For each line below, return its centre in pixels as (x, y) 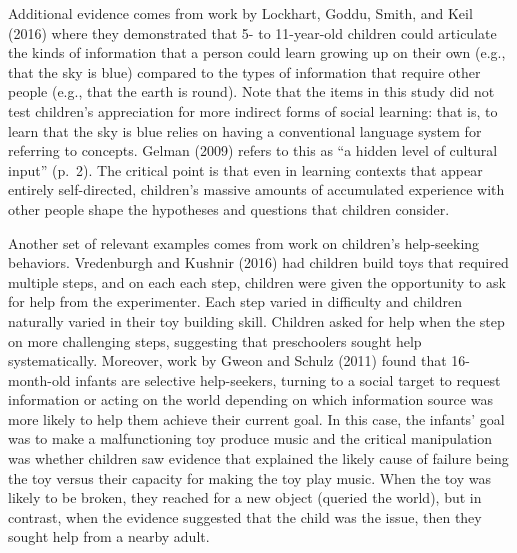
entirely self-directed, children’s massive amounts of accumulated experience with (256, 189)
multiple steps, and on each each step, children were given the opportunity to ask (257, 281)
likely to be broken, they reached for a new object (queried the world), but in (245, 497)
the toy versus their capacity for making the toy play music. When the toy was (249, 477)
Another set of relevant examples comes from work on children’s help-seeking (244, 242)
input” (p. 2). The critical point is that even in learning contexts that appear (245, 169)
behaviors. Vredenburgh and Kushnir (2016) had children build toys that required (258, 262)
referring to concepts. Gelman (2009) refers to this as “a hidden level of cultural (253, 150)
